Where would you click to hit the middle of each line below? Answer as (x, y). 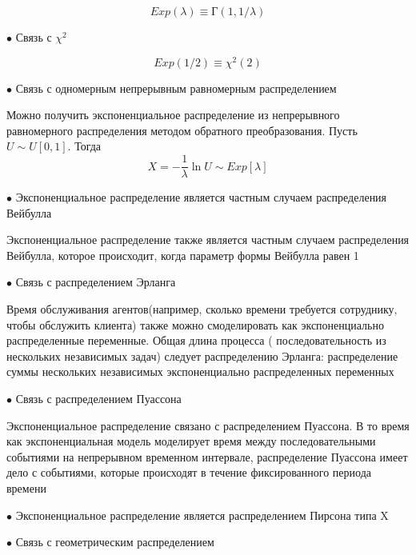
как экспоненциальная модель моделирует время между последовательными (191, 441)
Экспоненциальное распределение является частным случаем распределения (201, 197)
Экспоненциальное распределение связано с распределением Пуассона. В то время (208, 425)
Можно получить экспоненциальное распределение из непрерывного (173, 115)
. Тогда (84, 146)
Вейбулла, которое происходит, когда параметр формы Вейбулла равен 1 (183, 255)
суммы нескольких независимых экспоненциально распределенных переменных (200, 371)
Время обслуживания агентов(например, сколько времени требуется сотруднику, (202, 309)
